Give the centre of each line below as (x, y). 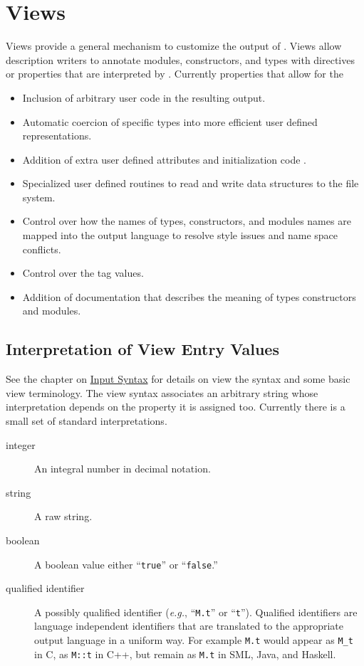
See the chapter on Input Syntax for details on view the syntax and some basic (178, 379)
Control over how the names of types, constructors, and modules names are (187, 221)
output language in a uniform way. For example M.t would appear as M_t (194, 640)
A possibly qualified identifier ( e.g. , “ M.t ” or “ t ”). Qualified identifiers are (196, 612)
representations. (57, 136)
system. (39, 197)
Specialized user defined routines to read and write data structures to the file (191, 183)
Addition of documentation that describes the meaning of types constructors (189, 296)
